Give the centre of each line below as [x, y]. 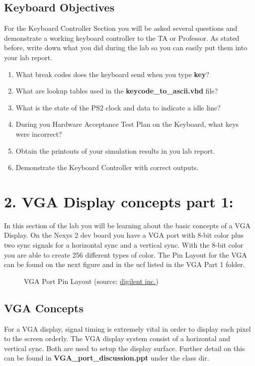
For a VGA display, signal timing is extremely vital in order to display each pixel [127, 328]
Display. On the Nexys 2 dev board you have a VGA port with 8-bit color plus [124, 235]
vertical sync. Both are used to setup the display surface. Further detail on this [125, 348]
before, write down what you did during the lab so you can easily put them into [126, 47]
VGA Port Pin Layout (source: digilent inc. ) [91, 281]
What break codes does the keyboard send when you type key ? [112, 74]
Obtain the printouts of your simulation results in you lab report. [115, 150]
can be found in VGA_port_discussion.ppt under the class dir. [107, 358]
